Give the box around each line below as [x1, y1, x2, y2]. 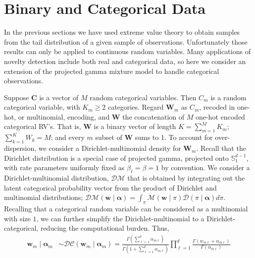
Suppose [4, 92, 29, 102]
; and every [51, 132, 85, 142]
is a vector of [39, 92, 79, 102]
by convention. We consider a [161, 162, 250, 173]
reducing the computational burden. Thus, [40, 223, 169, 233]
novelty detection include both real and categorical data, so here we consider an [4, 56, 246, 66]
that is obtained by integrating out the [127, 173, 245, 183]
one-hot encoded [195, 111, 245, 122]
